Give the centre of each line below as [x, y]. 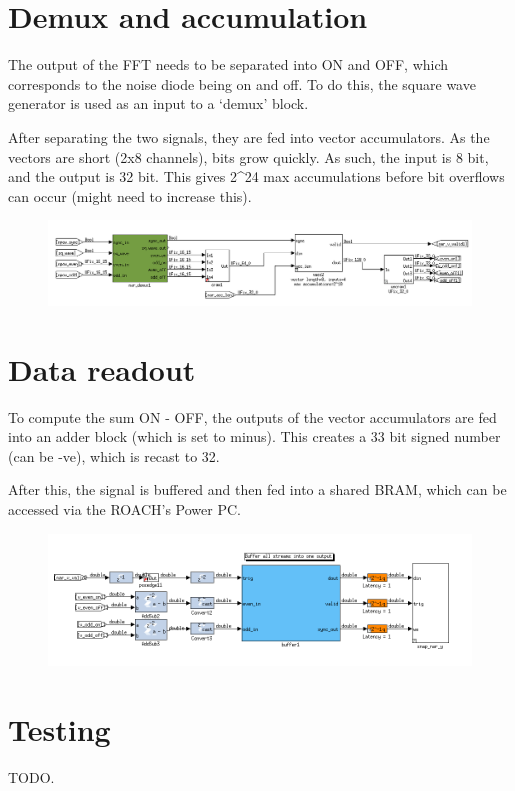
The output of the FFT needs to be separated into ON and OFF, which [228, 64]
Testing [59, 728]
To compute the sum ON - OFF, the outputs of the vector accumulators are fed [252, 416]
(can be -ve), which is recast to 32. [114, 455]
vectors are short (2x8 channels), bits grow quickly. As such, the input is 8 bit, [248, 156]
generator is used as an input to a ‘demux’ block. [158, 103]
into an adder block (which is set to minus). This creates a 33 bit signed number [254, 436]
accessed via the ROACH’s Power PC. [124, 509]
